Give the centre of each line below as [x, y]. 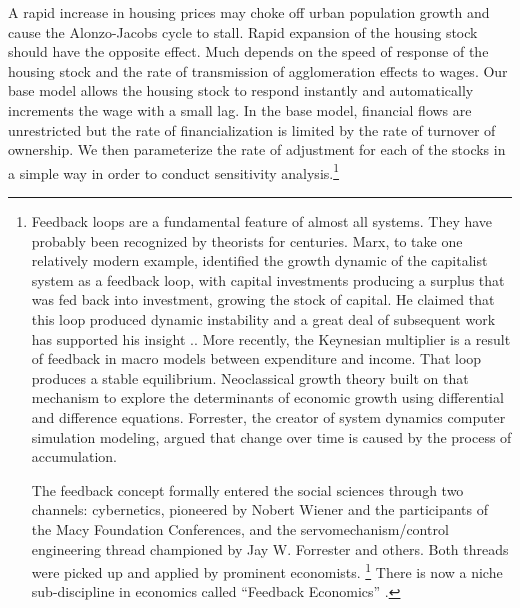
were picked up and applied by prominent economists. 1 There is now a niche [267, 570]
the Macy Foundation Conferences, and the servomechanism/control [240, 528]
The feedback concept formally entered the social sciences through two [247, 489]
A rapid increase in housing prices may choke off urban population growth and [249, 12]
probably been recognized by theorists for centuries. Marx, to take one [247, 240]
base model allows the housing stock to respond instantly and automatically [241, 90]
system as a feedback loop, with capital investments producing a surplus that [268, 279]
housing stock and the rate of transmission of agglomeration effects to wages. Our [258, 70]
